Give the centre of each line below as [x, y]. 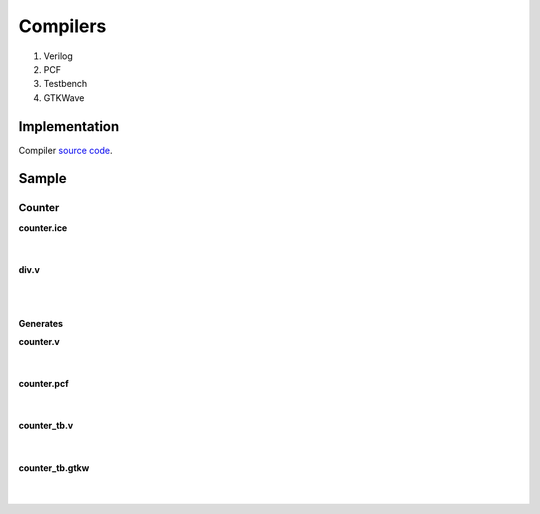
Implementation [69, 126]
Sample [42, 178]
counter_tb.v [46, 426]
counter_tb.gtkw [54, 467]
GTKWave [64, 97]
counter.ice [43, 227]
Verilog [58, 56]
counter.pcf [43, 384]
